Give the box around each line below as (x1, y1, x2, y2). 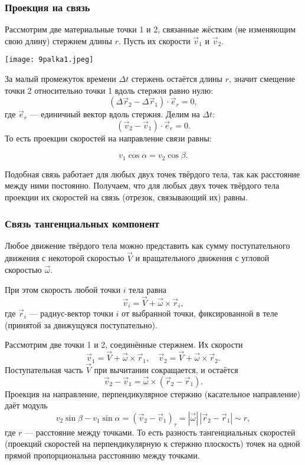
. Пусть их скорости (119, 34, 191, 47)
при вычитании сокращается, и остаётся (94, 363, 238, 375)
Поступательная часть (5, 363, 83, 375)
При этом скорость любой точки (5, 283, 121, 295)
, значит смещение (229, 72, 296, 85)
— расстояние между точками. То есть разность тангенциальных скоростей (25, 426, 296, 438)
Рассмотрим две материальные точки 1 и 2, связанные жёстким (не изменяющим (5, 23, 296, 35)
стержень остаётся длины (131, 72, 223, 85)
